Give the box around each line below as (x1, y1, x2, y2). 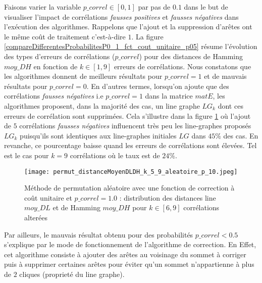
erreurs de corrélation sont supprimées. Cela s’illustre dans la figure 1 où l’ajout (4, 110, 251, 121)
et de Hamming (53, 202, 100, 213)
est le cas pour (4, 150, 49, 160)
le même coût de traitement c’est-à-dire (4, 31, 126, 41)
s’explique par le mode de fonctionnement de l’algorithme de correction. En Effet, (4, 239, 256, 250)
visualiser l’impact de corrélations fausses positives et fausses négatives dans (4, 11, 239, 22)
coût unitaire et (24, 192, 72, 203)
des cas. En (223, 130, 258, 140)
